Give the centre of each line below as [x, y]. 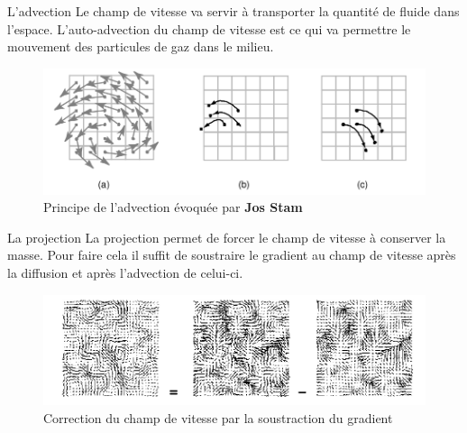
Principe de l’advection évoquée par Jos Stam [173, 207]
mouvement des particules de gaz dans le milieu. [141, 46]
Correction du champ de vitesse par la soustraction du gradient [218, 417]
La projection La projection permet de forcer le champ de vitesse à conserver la [227, 237]
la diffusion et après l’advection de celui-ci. [125, 273]
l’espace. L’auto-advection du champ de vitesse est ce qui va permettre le [209, 28]
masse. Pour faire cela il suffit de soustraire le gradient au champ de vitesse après [232, 255]
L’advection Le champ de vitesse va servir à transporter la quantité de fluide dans [233, 11]
